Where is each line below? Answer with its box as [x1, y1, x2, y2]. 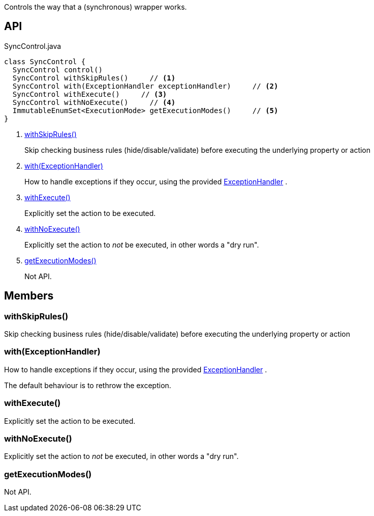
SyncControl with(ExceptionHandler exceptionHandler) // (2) [12, 82, 278, 90]
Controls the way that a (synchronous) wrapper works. [4, 3, 187, 11]
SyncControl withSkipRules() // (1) [12, 73, 176, 82]
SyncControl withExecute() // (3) [12, 90, 167, 98]
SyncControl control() [12, 65, 103, 74]
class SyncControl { [4, 57, 86, 66]
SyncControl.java [4, 41, 61, 50]
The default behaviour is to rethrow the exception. [4, 381, 171, 390]
